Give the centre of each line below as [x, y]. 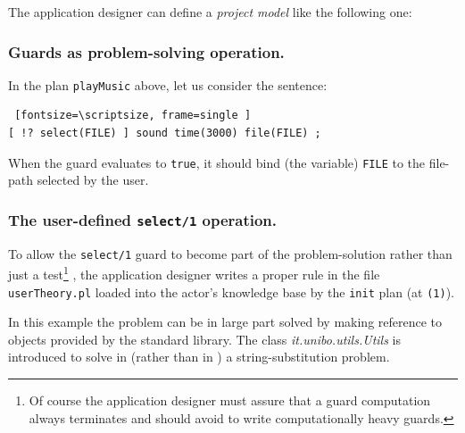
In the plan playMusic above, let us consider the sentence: [168, 84]
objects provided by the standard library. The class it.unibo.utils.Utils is [204, 339]
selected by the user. [93, 180]
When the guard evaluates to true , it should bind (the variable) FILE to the [217, 162]
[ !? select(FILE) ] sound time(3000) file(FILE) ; [165, 133]
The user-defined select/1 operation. [143, 219]
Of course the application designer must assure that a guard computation [230, 400]
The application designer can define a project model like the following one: [210, 12]
